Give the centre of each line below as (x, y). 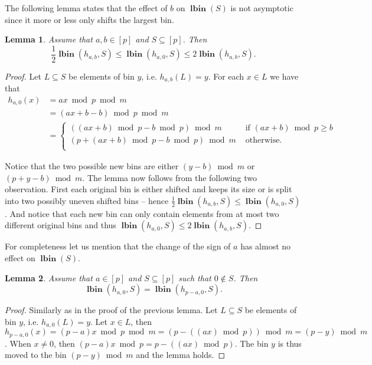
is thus (290, 343)
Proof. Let (23, 76)
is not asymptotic (262, 8)
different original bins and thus (61, 225)
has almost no (266, 246)
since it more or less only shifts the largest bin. (89, 19)
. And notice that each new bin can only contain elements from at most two (142, 213)
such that (195, 277)
